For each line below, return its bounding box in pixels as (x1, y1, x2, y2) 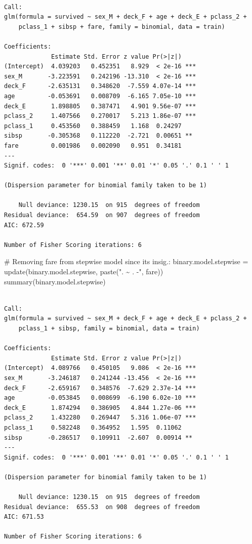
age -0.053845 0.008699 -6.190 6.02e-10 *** (4, 394, 196, 402)
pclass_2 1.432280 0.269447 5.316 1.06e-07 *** (4, 414, 196, 422)
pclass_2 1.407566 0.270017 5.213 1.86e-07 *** (4, 112, 196, 120)
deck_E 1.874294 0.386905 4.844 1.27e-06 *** (4, 404, 196, 411)
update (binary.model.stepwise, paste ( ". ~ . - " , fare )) (4, 266, 163, 277)
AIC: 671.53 (4, 513, 44, 521)
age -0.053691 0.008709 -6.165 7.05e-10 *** (4, 92, 196, 100)
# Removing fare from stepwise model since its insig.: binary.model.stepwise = (4, 256, 248, 267)
